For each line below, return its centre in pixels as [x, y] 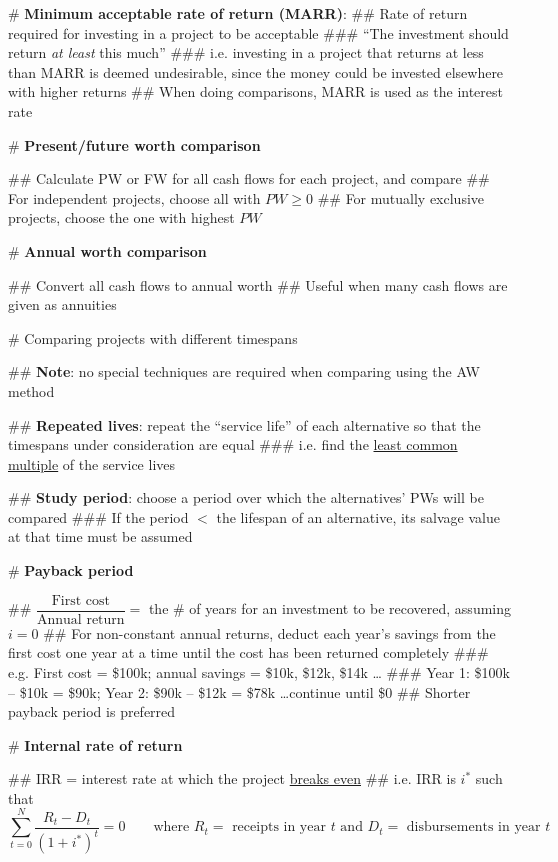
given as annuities [62, 304]
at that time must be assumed [100, 536]
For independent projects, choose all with [134, 197]
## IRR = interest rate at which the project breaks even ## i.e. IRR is [232, 778]
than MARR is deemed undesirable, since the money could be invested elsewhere [256, 71]
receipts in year [279, 827]
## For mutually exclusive [401, 197]
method [31, 390]
